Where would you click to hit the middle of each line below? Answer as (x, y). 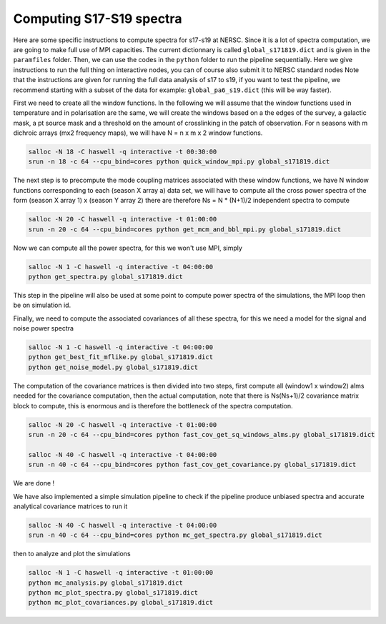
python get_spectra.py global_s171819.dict (106, 276)
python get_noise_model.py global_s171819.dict (113, 367)
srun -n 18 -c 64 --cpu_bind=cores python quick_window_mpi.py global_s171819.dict (179, 162)
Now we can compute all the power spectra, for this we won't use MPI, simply (128, 248)
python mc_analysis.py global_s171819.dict (106, 583)
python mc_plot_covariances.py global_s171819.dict (121, 603)
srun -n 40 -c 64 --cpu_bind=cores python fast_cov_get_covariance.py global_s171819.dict (192, 465)
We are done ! (34, 483)
